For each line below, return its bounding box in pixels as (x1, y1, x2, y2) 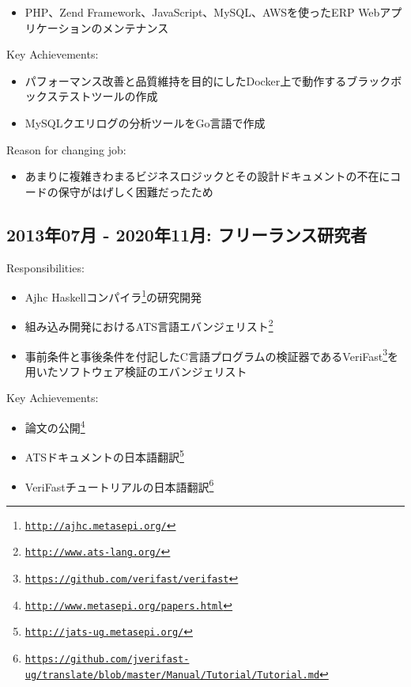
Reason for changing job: (6, 141, 126, 158)
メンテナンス (102, 19, 169, 36)
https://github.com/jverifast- (25, 654, 190, 666)
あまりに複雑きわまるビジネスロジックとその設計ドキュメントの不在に (25, 168, 390, 184)
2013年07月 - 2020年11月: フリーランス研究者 (6, 222, 368, 246)
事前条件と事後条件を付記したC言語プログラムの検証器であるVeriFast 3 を (25, 345, 399, 364)
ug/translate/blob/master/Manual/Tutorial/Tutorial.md (25, 669, 320, 681)
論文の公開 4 (25, 417, 85, 435)
